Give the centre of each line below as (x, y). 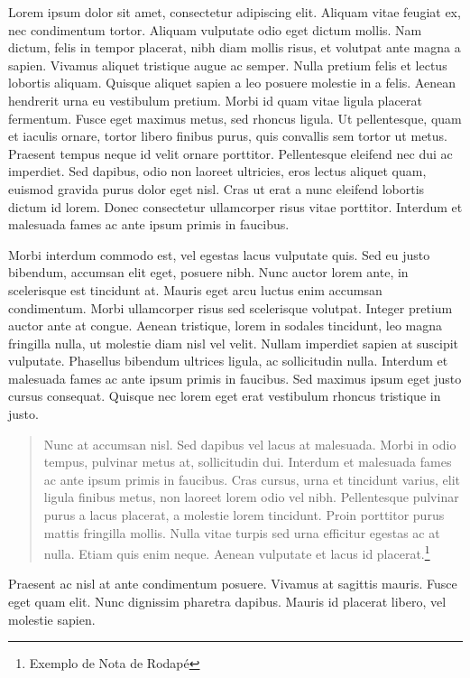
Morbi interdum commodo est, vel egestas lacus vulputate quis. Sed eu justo (219, 254)
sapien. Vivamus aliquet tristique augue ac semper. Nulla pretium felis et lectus (228, 65)
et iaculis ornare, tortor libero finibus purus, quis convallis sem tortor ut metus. (228, 136)
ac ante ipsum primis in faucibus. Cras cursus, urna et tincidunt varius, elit (252, 479)
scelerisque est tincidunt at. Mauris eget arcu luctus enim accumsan (195, 289)
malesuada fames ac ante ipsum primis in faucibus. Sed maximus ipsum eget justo (235, 378)
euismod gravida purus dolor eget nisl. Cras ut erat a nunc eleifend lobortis (217, 188)
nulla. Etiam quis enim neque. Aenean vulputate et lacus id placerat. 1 (237, 552)
